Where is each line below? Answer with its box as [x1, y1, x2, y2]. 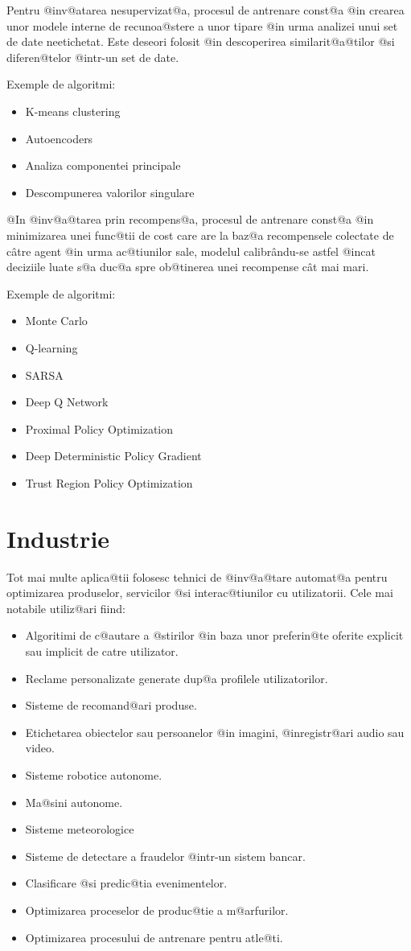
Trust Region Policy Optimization [25, 474, 193, 491]
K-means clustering [25, 102, 121, 119]
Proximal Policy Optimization [25, 420, 174, 437]
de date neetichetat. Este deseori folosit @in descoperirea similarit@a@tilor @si [6, 33, 395, 50]
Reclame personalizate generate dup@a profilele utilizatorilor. [25, 669, 328, 686]
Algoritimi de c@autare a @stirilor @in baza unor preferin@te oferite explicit [25, 627, 404, 644]
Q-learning [25, 339, 78, 356]
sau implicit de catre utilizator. [25, 642, 179, 659]
